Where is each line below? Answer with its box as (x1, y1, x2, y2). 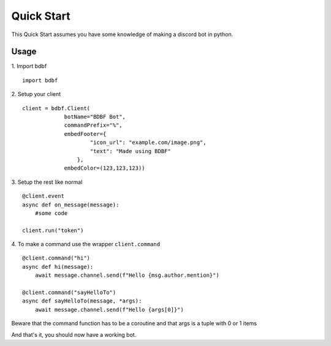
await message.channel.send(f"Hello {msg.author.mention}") (34, 272, 220, 279)
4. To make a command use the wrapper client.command (11, 241, 161, 248)
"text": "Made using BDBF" (89, 148, 171, 154)
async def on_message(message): (22, 201, 120, 208)
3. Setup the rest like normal (11, 178, 83, 186)
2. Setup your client (11, 91, 61, 98)
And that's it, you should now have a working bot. (11, 331, 137, 338)
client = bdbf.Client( (22, 105, 91, 111)
